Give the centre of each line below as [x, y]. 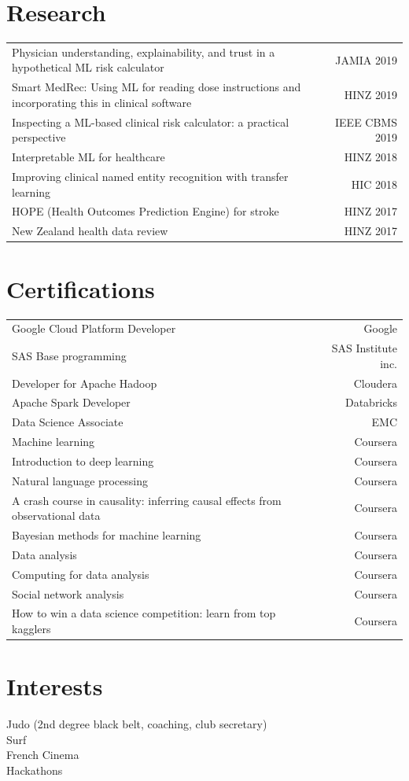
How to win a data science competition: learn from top [144, 613]
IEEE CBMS [366, 122]
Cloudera [375, 383]
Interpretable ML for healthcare [88, 157]
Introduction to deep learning [83, 460]
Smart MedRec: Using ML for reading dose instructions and [157, 87]
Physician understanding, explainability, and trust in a [144, 52]
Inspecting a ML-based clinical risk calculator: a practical [151, 122]
